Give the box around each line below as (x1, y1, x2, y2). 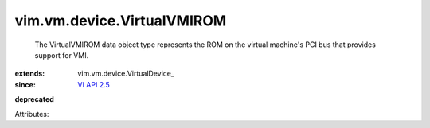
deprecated (14, 95, 55, 104)
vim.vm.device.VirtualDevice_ (77, 68, 175, 79)
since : (14, 80, 36, 89)
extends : (14, 68, 45, 79)
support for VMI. (34, 50, 89, 60)
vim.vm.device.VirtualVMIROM (14, 12, 227, 29)
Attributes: (14, 109, 49, 118)
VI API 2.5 (77, 80, 111, 89)
